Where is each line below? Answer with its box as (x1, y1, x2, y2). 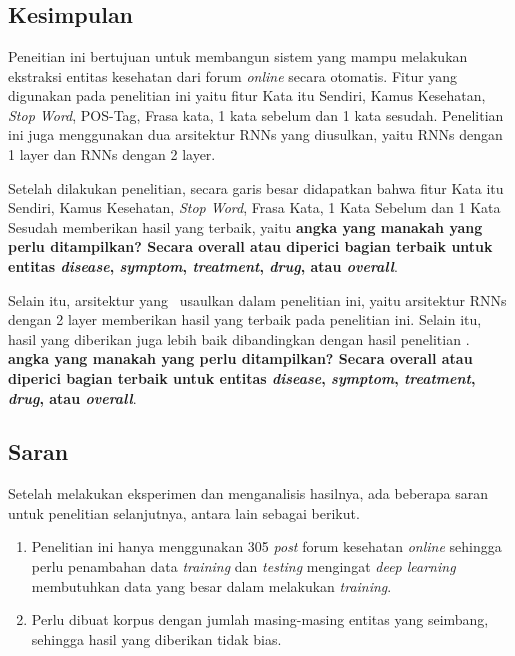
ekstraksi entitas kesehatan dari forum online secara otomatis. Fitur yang (8, 65, 458, 86)
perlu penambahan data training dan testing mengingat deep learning (31, 556, 456, 577)
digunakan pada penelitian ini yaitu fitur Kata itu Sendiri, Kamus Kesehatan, (8, 85, 486, 106)
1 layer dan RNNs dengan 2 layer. (8, 143, 216, 164)
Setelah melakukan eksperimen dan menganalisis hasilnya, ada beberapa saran (8, 483, 489, 504)
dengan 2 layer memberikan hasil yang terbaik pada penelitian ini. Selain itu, (8, 309, 482, 330)
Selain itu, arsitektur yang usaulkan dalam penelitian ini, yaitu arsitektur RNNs (8, 289, 507, 310)
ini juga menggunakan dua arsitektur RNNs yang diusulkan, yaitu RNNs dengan (8, 124, 503, 145)
